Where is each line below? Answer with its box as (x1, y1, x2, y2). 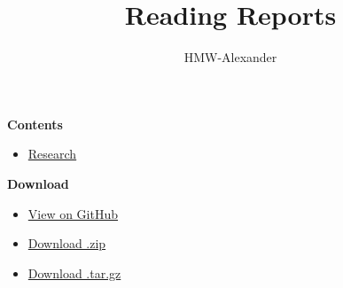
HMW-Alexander (183, 48, 277, 66)
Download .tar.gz (27, 263, 121, 282)
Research (27, 144, 77, 163)
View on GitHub (27, 204, 119, 222)
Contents (7, 114, 63, 133)
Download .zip (27, 234, 106, 253)
